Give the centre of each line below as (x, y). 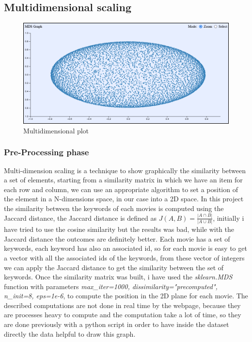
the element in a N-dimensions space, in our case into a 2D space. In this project (124, 199)
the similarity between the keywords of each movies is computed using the (114, 208)
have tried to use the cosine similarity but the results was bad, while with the (119, 229)
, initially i (228, 218)
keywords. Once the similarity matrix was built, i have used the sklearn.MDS (118, 277)
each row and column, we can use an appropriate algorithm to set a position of (121, 189)
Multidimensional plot (56, 130)
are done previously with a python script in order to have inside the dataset (117, 324)
